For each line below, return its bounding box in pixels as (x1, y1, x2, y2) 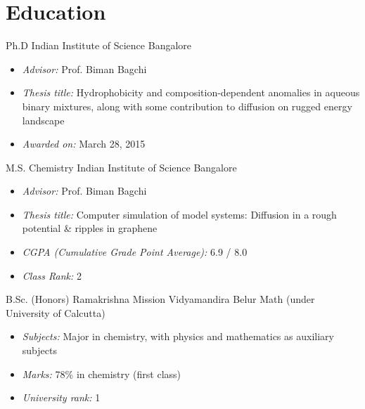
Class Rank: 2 (22, 268, 82, 283)
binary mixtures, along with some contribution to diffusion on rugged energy (22, 98, 352, 113)
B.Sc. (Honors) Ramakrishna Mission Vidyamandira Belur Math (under (6, 292, 315, 306)
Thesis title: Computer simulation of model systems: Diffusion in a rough (22, 207, 337, 221)
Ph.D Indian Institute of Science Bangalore (6, 38, 192, 53)
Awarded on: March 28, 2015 (22, 136, 146, 151)
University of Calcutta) (6, 305, 105, 320)
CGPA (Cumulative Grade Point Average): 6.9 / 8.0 (22, 245, 248, 259)
